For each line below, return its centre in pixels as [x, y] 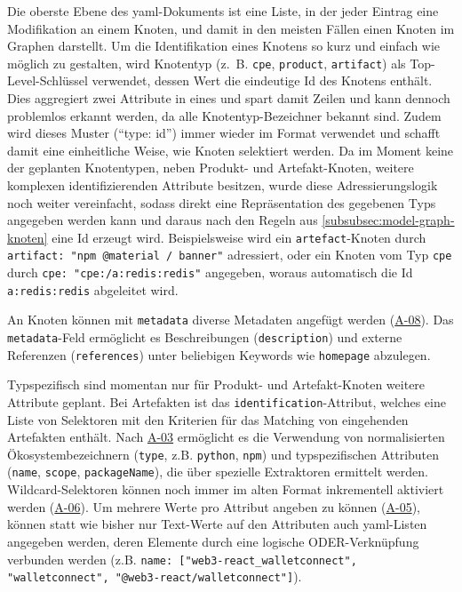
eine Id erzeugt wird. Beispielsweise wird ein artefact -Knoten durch [239, 237]
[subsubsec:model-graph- [388, 220]
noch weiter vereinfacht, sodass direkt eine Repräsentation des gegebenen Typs [222, 202]
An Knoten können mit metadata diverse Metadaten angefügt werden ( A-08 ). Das [231, 320]
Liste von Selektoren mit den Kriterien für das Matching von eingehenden [208, 419]
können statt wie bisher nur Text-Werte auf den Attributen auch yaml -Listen [217, 524]
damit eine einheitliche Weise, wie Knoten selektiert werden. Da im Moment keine [231, 150]
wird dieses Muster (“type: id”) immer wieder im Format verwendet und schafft [224, 133]
